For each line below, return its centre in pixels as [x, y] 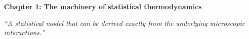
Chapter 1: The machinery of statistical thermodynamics [103, 6]
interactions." [24, 32]
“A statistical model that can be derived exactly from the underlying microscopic [124, 23]
